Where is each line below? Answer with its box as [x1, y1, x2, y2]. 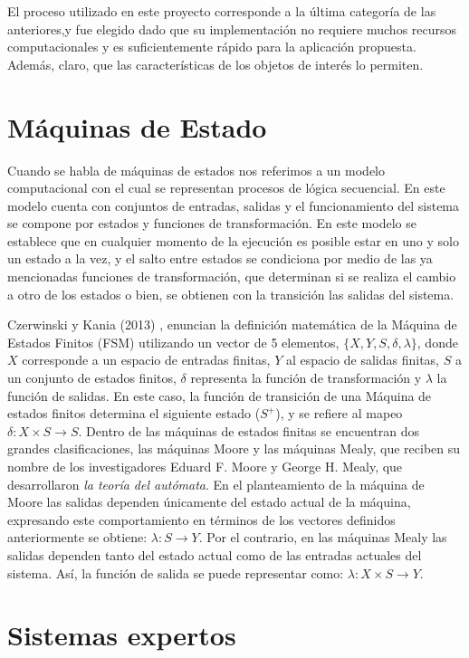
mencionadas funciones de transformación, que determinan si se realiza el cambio [7, 267, 456, 286]
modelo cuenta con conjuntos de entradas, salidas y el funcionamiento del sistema [7, 195, 460, 215]
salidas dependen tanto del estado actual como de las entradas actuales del [7, 545, 422, 564]
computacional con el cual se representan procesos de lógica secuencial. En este [7, 178, 445, 197]
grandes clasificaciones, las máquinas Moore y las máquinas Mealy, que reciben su [7, 439, 461, 458]
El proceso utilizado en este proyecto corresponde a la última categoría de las [7, 2, 436, 20]
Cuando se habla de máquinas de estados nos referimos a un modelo [7, 160, 386, 179]
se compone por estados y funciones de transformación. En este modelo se [7, 214, 416, 233]
